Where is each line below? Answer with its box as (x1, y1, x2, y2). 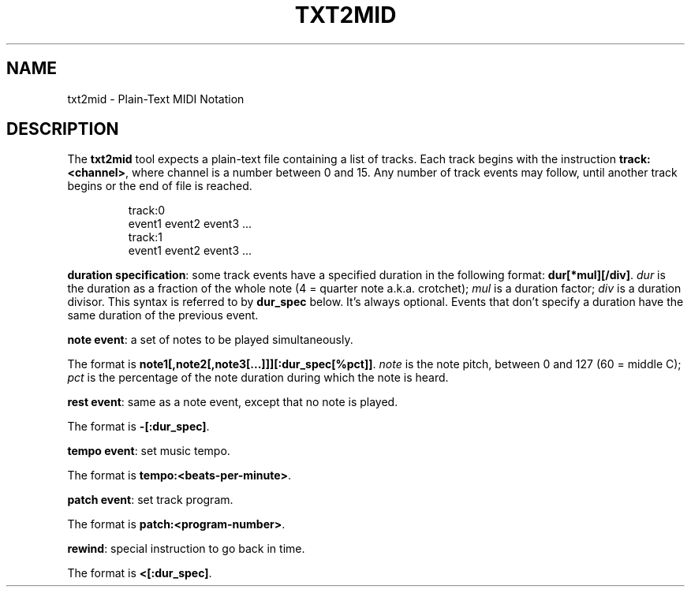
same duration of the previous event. (67, 308, 259, 323)
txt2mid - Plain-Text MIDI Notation (67, 91, 245, 106)
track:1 (128, 230, 162, 244)
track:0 (128, 203, 166, 218)
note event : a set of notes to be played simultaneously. (67, 333, 353, 347)
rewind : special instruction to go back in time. (67, 542, 305, 556)
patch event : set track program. (67, 493, 233, 507)
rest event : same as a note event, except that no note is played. (67, 395, 398, 409)
